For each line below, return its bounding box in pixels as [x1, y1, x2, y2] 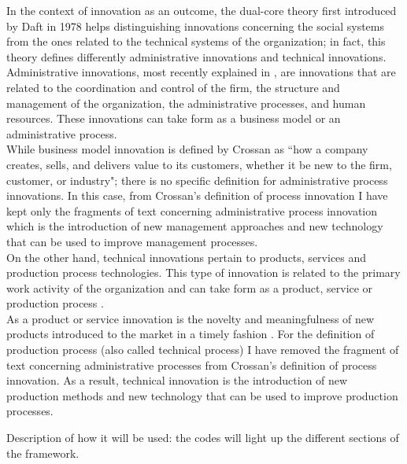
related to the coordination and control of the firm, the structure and [6, 79, 340, 95]
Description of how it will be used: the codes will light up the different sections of [6, 429, 399, 446]
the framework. [6, 444, 80, 461]
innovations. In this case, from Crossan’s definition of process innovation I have [6, 187, 388, 204]
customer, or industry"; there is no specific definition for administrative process [6, 171, 388, 188]
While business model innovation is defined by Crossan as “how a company [6, 141, 368, 157]
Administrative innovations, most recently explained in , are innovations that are [6, 64, 396, 80]
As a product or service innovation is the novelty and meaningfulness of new [6, 310, 375, 326]
